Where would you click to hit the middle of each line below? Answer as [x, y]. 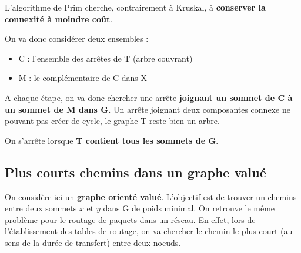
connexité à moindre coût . [59, 18]
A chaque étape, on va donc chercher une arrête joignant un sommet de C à [149, 97]
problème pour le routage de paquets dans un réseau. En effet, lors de [130, 219]
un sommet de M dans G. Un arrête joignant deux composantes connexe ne [148, 109]
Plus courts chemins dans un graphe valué [136, 172]
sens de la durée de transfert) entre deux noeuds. [93, 242]
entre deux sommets [41, 208]
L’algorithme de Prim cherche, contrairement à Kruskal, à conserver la [135, 7]
